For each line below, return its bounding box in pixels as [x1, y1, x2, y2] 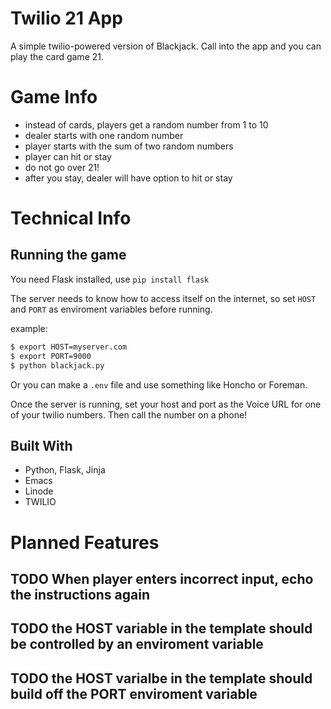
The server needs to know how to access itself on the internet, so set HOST [10, 292, 317, 304]
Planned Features [10, 531, 160, 554]
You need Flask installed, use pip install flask [10, 273, 210, 285]
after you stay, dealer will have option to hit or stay [24, 172, 233, 184]
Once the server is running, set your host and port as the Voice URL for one [10, 398, 322, 410]
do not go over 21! [24, 161, 100, 173]
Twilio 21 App [10, 7, 123, 30]
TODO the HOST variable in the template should [10, 620, 313, 637]
